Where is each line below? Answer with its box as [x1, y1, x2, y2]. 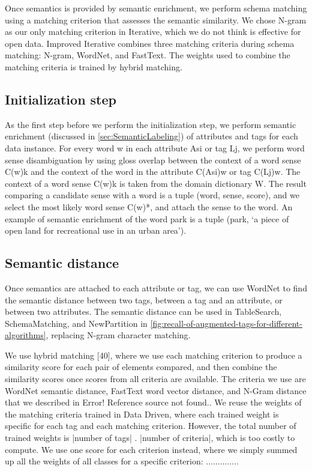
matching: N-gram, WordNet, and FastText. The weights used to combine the [5, 49, 290, 61]
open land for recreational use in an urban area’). [5, 224, 187, 237]
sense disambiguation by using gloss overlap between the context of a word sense [5, 153, 301, 166]
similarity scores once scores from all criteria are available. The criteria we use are [5, 372, 306, 385]
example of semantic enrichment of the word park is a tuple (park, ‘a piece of [5, 212, 289, 225]
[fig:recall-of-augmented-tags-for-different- [150, 317, 302, 329]
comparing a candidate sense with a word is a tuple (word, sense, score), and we [5, 189, 299, 201]
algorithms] [5, 329, 46, 341]
